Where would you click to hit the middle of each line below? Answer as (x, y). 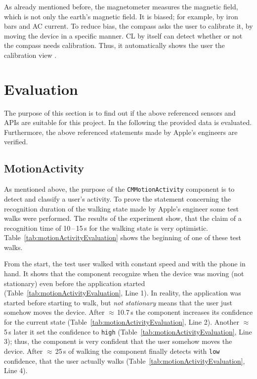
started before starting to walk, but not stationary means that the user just (118, 302)
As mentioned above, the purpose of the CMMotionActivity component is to (119, 189)
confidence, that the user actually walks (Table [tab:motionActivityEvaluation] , (125, 360)
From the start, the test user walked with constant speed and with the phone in (125, 264)
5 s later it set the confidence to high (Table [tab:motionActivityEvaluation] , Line (128, 331)
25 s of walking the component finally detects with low (137, 351)
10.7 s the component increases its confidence (185, 312)
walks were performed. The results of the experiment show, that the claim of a (123, 218)
